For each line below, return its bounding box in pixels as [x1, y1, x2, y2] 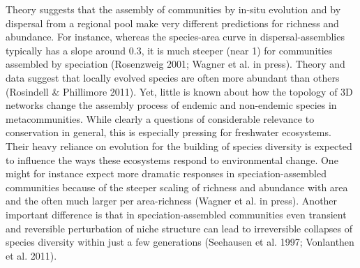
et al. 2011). [6, 248, 57, 262]
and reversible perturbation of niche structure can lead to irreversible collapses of [6, 221, 352, 235]
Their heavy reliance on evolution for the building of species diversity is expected [6, 138, 352, 153]
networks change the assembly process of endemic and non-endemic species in [6, 98, 337, 112]
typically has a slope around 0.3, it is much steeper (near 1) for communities [6, 43, 333, 57]
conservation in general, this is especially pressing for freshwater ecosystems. [6, 125, 331, 140]
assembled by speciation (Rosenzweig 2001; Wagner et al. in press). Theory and [6, 57, 345, 71]
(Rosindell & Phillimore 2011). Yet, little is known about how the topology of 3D [6, 84, 353, 98]
